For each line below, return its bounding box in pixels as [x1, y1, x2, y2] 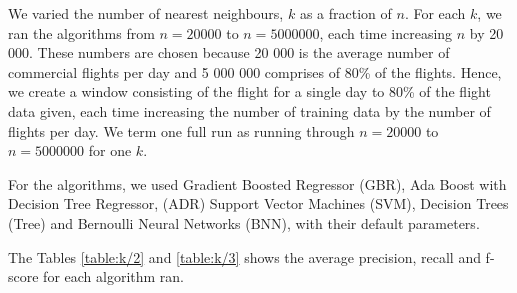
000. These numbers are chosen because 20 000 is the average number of [8, 42, 450, 63]
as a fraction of [299, 3, 392, 23]
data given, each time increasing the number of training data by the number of [8, 100, 491, 121]
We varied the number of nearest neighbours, [8, 3, 284, 23]
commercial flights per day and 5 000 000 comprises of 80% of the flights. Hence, [8, 61, 502, 82]
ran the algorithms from [8, 22, 155, 43]
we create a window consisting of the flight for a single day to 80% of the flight [8, 81, 491, 102]
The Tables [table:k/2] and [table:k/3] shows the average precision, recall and [8, 246, 481, 267]
